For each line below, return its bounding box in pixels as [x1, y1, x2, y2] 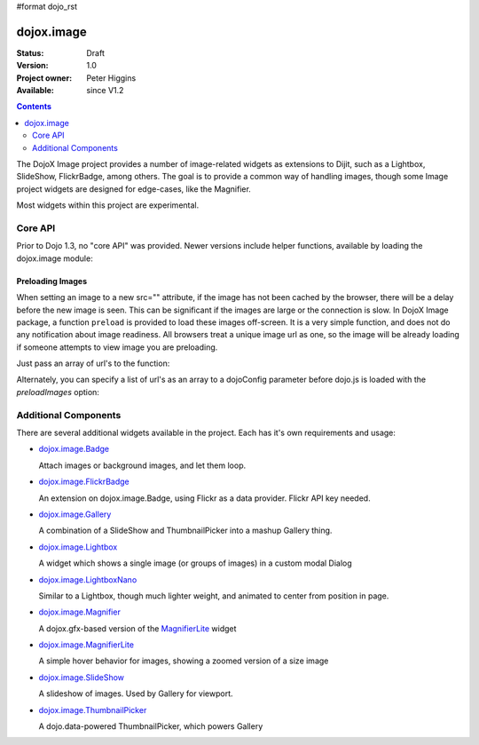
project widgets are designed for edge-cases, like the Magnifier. [16, 183, 252, 194]
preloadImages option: [16, 386, 99, 397]
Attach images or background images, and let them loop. [38, 460, 247, 471]
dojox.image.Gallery [38, 509, 112, 519]
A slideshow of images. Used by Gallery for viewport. [38, 688, 234, 699]
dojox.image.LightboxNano [38, 574, 137, 585]
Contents [16, 101, 52, 112]
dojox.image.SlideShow [38, 671, 124, 683]
